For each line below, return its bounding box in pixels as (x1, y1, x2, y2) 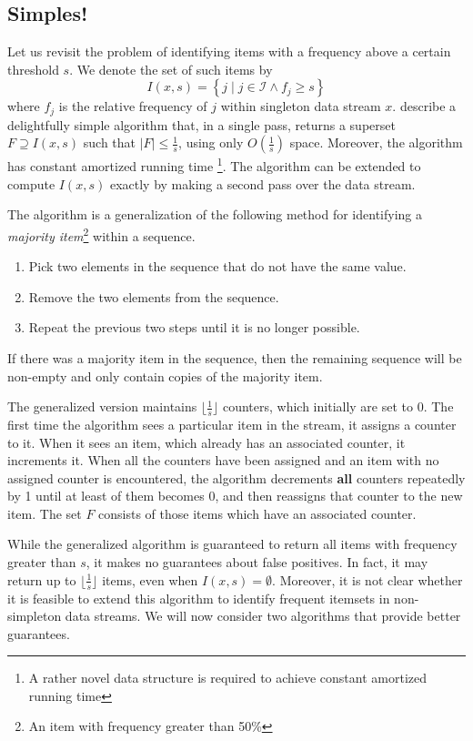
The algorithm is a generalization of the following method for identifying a (7, 205, 423, 224)
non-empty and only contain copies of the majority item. (7, 366, 323, 385)
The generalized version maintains (7, 397, 197, 416)
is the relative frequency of (58, 96, 207, 116)
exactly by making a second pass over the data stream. (109, 174, 416, 193)
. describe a (392, 96, 457, 116)
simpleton (7, 606, 62, 625)
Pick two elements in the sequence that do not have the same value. (28, 257, 407, 276)
